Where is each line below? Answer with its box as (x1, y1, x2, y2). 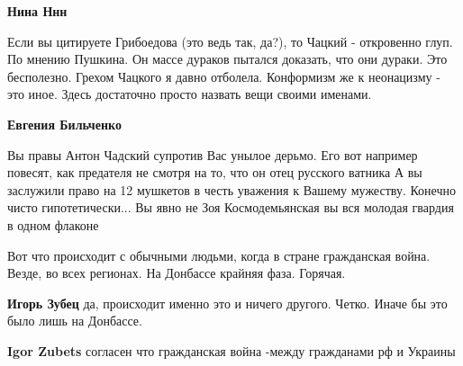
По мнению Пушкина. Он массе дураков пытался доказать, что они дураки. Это (7, 49, 448, 68)
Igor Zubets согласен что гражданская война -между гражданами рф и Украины (7, 341, 456, 360)
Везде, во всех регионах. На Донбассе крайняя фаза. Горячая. (7, 263, 346, 282)
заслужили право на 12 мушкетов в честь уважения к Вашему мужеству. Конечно (7, 180, 456, 199)
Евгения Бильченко (7, 114, 122, 133)
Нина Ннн (7, 2, 68, 20)
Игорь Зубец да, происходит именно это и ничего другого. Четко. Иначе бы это (7, 293, 448, 312)
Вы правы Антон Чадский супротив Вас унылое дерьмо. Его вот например (7, 145, 418, 164)
